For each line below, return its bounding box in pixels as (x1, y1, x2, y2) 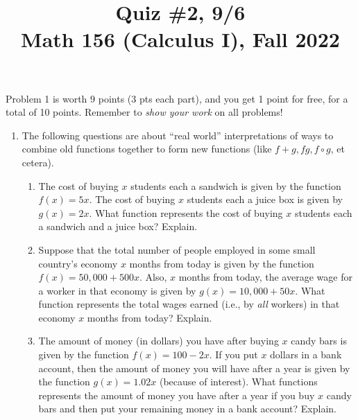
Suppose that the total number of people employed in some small (38, 242, 316, 256)
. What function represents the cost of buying (89, 205, 283, 220)
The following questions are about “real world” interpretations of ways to (22, 128, 334, 142)
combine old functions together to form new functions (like (22, 141, 272, 156)
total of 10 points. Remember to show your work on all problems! (6, 105, 283, 119)
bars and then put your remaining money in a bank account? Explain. (38, 401, 336, 416)
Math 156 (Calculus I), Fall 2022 (21, 25, 340, 53)
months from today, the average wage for (178, 270, 352, 284)
